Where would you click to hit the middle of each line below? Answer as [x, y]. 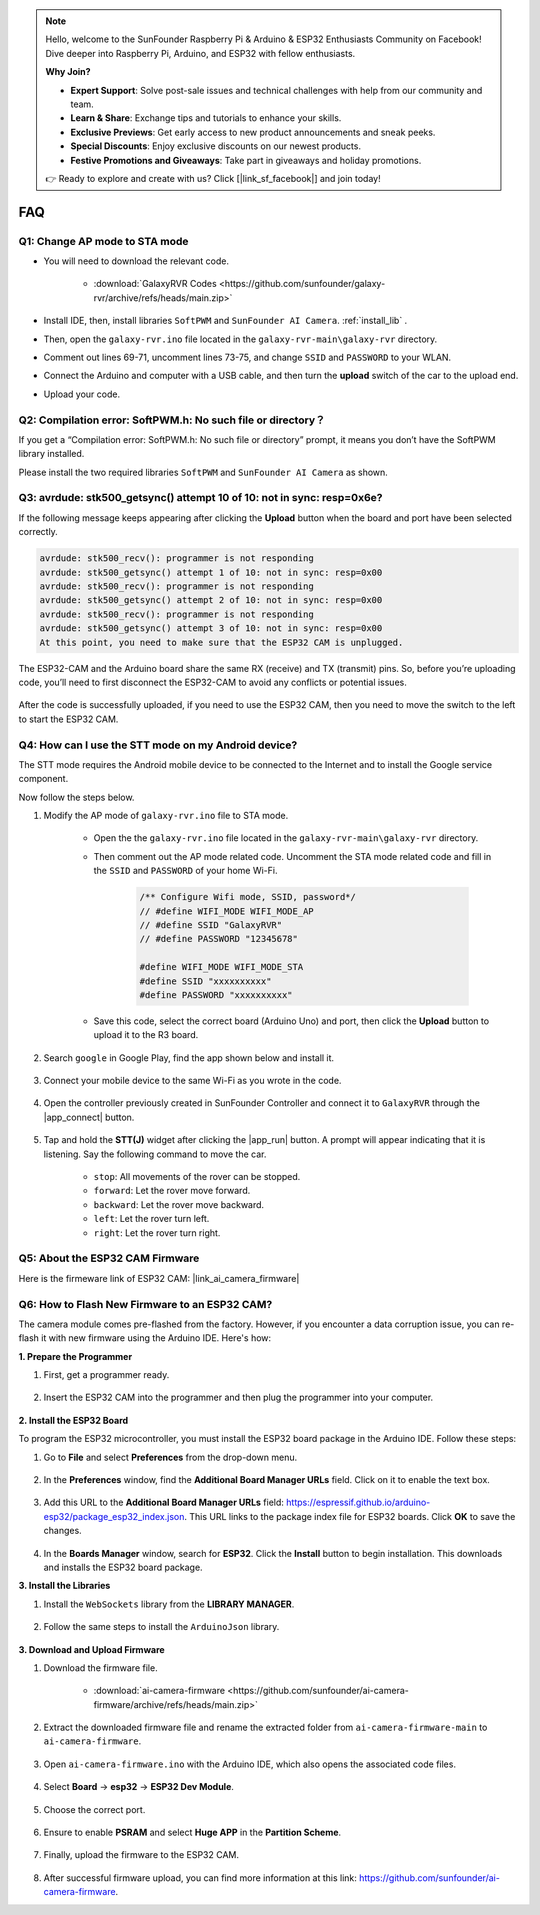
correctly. [38, 532]
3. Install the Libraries [64, 1586]
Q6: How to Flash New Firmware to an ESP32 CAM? [145, 1304]
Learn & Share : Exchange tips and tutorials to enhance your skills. [206, 118]
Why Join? [68, 72]
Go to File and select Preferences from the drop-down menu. [170, 1457]
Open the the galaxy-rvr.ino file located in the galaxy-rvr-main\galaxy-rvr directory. [286, 838]
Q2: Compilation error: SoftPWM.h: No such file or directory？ [172, 420]
